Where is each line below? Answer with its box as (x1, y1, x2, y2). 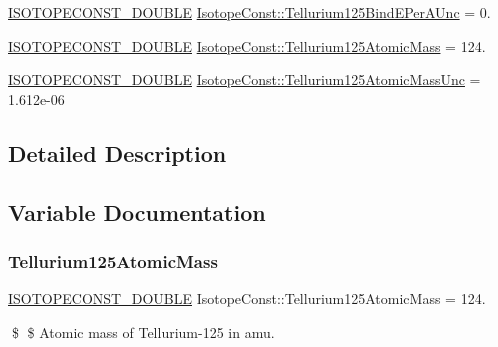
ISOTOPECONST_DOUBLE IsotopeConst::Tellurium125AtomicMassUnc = (8, 69, 481, 90)
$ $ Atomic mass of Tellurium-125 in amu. (11, 321, 275, 342)
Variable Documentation (8, 196, 266, 227)
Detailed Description (8, 137, 227, 168)
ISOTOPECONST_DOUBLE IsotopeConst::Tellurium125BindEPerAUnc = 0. (8, 2, 491, 22)
